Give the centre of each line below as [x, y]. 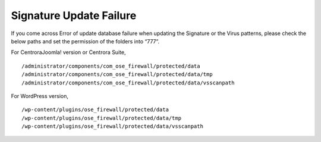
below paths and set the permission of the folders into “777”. [85, 41]
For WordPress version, [40, 96]
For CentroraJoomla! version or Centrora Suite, [68, 52]
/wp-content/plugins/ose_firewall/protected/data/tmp [101, 118]
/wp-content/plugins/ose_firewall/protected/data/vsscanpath [112, 127]
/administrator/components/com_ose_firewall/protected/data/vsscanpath [128, 83]
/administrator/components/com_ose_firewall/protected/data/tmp [117, 75]
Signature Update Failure [74, 15]
